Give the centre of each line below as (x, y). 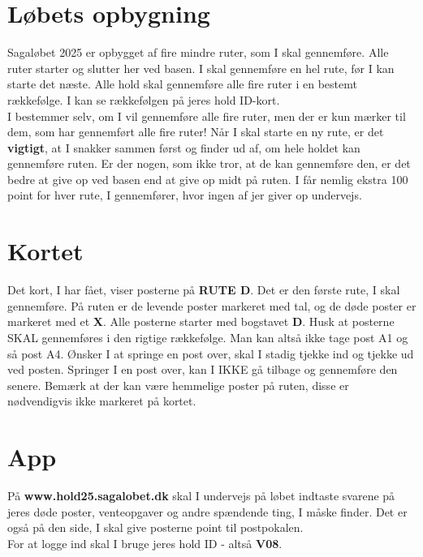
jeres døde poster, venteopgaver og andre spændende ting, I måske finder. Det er (207, 511)
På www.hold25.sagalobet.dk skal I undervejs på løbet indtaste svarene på (201, 496)
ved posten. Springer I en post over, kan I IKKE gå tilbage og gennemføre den (203, 369)
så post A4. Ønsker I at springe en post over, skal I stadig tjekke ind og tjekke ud (211, 353)
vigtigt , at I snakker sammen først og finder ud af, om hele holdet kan (184, 147)
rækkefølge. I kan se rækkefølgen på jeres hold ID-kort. (144, 99)
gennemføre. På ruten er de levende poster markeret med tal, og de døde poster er (212, 305)
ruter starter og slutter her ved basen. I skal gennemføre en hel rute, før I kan (201, 68)
